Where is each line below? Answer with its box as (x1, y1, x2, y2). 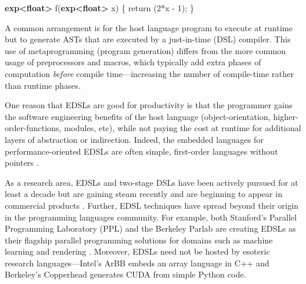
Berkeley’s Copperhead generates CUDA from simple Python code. (5, 268, 247, 280)
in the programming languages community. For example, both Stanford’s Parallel (5, 211, 297, 223)
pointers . (5, 156, 39, 169)
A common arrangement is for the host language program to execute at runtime (5, 21, 293, 34)
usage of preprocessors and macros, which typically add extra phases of (5, 56, 261, 68)
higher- (273, 110, 298, 122)
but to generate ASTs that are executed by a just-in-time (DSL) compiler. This (5, 33, 291, 45)
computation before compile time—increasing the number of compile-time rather (5, 67, 294, 79)
